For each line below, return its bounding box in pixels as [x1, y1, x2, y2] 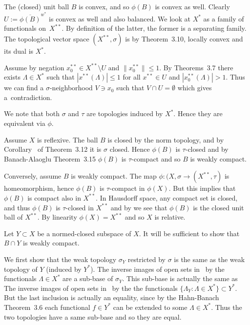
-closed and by [185, 144, 229, 154]
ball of [4, 212, 23, 222]
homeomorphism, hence [4, 183, 74, 193]
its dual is [4, 46, 34, 56]
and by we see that [110, 202, 167, 212]
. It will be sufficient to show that [139, 228, 240, 238]
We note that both [4, 108, 60, 119]
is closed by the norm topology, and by [107, 134, 224, 144]
